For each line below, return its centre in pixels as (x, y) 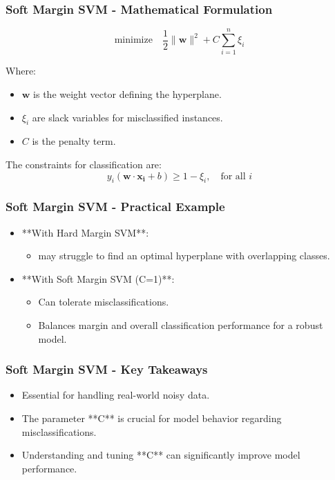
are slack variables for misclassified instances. (127, 117)
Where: (21, 71)
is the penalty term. (74, 141)
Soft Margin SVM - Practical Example (115, 207)
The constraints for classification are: (84, 164)
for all (233, 176)
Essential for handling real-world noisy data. (116, 395)
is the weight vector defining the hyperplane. (127, 93)
